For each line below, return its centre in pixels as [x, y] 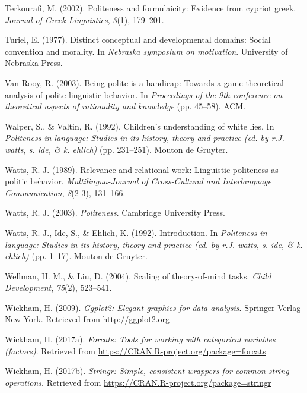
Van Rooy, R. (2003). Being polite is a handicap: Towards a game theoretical [144, 82]
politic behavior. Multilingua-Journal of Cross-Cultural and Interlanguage [138, 181]
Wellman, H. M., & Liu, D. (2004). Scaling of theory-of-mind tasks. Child [138, 276]
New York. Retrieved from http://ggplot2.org [87, 319]
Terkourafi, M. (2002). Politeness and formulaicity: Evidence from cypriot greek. [151, 8]
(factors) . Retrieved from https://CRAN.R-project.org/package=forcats [135, 350]
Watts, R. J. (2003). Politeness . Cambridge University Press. [115, 213]
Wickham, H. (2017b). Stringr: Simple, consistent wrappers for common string [147, 371]
